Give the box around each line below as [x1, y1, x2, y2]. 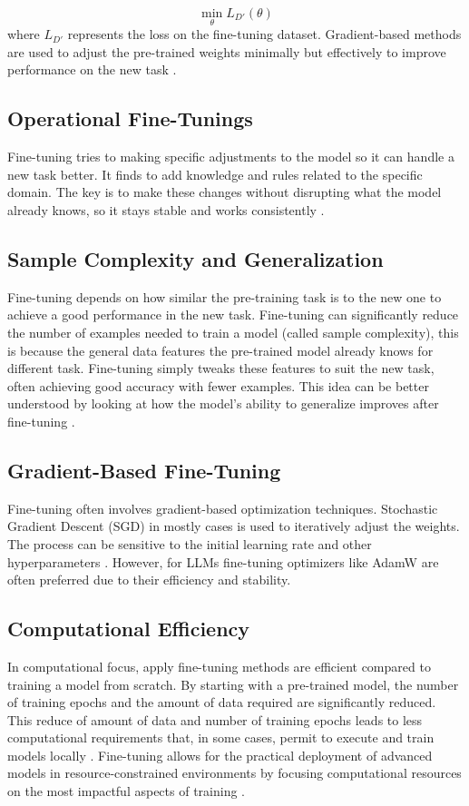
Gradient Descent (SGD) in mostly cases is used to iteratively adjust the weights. [7, 516, 460, 536]
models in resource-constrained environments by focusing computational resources [7, 763, 462, 782]
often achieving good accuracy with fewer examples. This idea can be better [7, 376, 429, 395]
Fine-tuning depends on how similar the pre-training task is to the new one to [7, 287, 442, 306]
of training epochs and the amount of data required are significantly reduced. [7, 693, 436, 712]
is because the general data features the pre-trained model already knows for [7, 340, 434, 359]
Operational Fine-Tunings [7, 104, 253, 133]
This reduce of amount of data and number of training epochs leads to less [7, 710, 423, 729]
